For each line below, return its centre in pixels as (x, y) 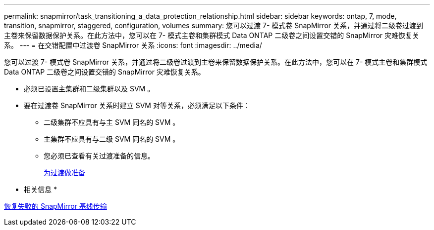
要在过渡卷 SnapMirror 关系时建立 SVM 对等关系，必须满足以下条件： (137, 105)
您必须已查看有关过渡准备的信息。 (99, 156)
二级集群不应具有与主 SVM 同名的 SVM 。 (112, 122)
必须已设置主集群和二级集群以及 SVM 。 (89, 89)
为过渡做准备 (64, 172)
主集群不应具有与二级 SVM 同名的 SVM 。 (112, 139)
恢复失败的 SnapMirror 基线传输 (55, 206)
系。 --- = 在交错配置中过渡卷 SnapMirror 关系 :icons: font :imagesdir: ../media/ (133, 45)
